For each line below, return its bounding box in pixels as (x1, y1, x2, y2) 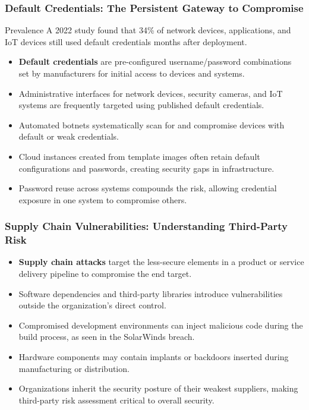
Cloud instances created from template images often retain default (18, 150, 260, 162)
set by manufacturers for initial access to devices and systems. (18, 67, 245, 79)
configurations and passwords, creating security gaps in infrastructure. (18, 162, 275, 174)
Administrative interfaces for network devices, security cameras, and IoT (18, 87, 283, 99)
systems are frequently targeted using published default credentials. (18, 99, 264, 111)
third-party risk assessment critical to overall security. (18, 393, 215, 406)
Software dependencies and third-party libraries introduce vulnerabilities (18, 287, 283, 299)
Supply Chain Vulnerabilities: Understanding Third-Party (5, 219, 288, 234)
